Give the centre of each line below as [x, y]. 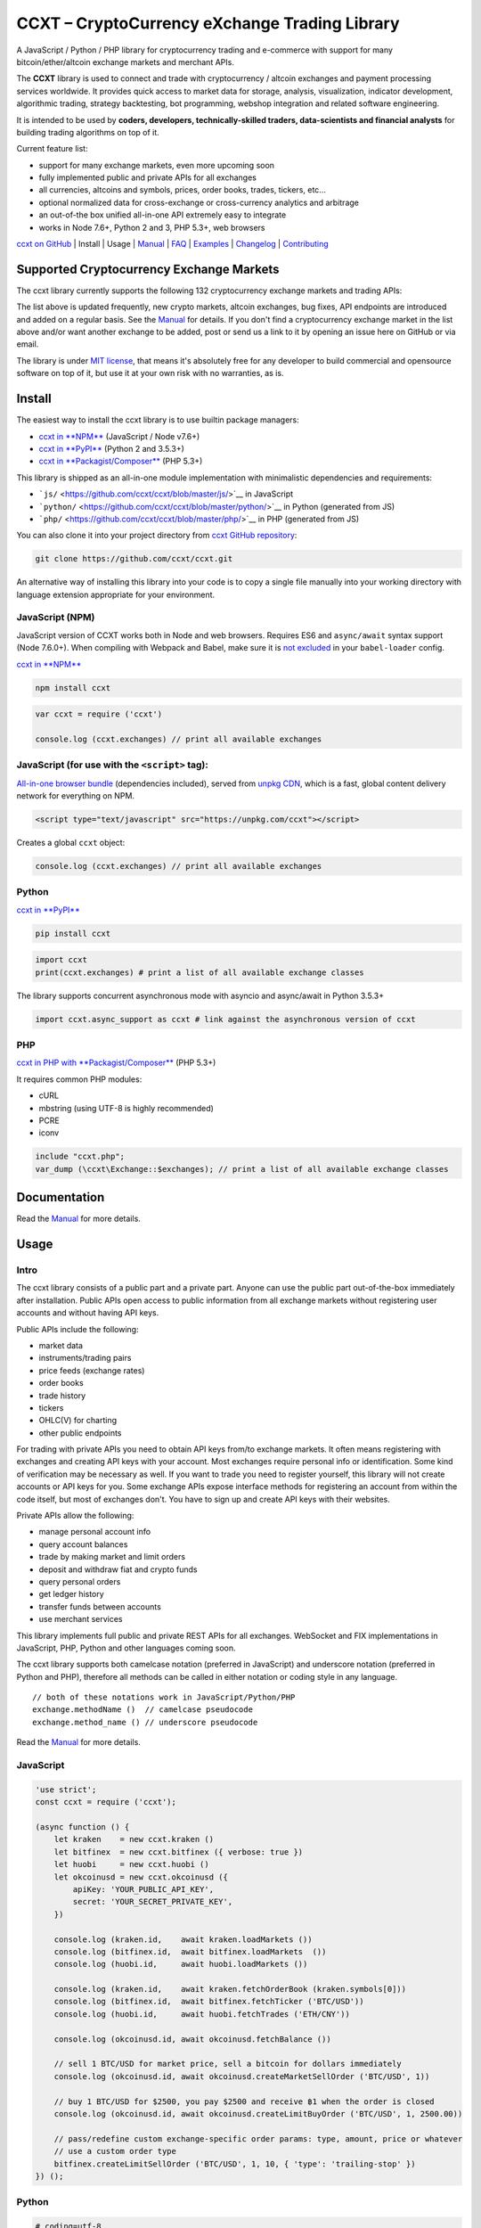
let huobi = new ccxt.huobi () [131, 1864]
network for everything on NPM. [76, 796]
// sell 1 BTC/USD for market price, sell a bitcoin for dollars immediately [228, 2064]
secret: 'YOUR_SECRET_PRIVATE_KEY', [153, 1902]
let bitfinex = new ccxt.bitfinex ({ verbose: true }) [179, 1852]
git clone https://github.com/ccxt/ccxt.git [134, 559]
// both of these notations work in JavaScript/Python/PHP [164, 1697]
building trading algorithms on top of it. [88, 132]
